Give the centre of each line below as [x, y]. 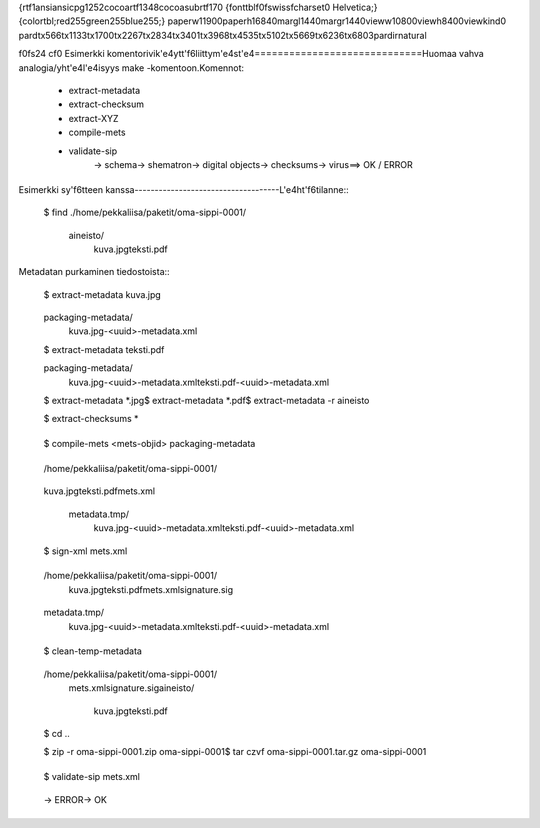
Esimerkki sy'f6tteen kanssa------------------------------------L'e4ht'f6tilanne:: [183, 189]
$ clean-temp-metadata [92, 651]
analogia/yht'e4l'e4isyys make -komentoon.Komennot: [131, 67]
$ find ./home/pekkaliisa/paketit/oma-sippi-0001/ [145, 212]
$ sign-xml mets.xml [85, 551]
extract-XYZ [93, 118]
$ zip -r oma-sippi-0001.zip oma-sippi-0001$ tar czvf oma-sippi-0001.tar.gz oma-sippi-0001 [235, 752]
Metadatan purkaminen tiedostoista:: [94, 272]
